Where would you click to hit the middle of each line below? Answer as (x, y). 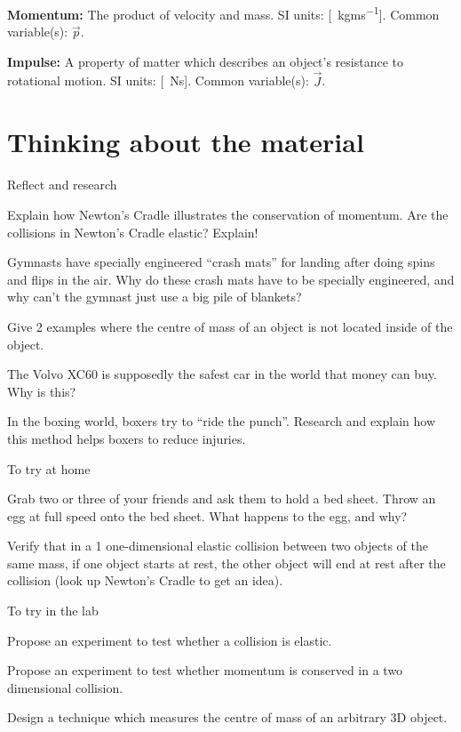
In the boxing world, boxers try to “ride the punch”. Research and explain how (222, 421)
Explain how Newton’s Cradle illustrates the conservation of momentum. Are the (228, 214)
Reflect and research (62, 185)
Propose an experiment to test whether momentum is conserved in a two (205, 670)
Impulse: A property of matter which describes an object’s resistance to (206, 61)
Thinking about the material (186, 142)
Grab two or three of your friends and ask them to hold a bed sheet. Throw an (222, 499)
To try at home (49, 468)
